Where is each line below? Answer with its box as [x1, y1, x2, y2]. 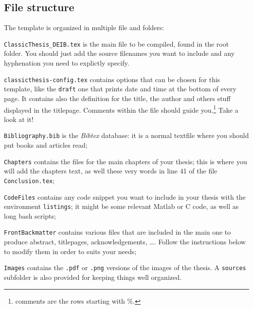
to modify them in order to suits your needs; [4, 246, 137, 256]
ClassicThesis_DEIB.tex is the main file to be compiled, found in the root [4, 38, 229, 49]
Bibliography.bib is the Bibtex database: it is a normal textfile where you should [4, 130, 249, 140]
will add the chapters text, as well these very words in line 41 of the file [4, 166, 217, 176]
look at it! [4, 114, 34, 124]
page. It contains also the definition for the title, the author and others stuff [4, 93, 231, 103]
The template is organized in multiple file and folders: [4, 22, 164, 33]
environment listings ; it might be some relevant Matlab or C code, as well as [4, 201, 239, 211]
